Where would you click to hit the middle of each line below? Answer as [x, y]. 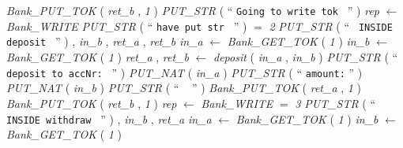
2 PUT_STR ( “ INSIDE [331, 26]
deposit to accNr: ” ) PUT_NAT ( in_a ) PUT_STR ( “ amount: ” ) [185, 72]
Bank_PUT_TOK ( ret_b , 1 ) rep [92, 103]
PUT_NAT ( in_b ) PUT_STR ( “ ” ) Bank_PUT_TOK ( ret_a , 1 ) [184, 88]
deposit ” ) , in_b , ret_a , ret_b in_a [105, 41]
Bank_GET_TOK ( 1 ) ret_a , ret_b [98, 56]
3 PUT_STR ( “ [335, 103]
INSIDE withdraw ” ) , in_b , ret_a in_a [109, 118]
